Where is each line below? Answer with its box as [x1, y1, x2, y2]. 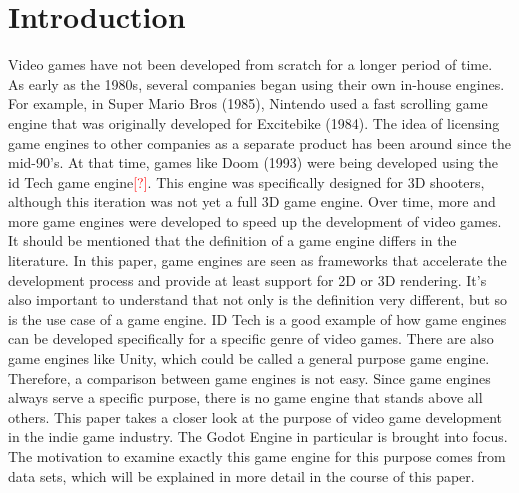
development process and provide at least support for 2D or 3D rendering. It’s [8, 269, 487, 290]
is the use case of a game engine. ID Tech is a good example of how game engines [8, 308, 507, 329]
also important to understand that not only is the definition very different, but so [8, 289, 508, 310]
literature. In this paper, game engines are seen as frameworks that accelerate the [8, 250, 507, 271]
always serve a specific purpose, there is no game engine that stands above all [8, 387, 483, 408]
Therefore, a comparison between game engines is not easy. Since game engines [8, 367, 491, 388]
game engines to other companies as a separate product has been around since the [8, 132, 512, 153]
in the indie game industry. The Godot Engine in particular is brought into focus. [8, 426, 508, 447]
